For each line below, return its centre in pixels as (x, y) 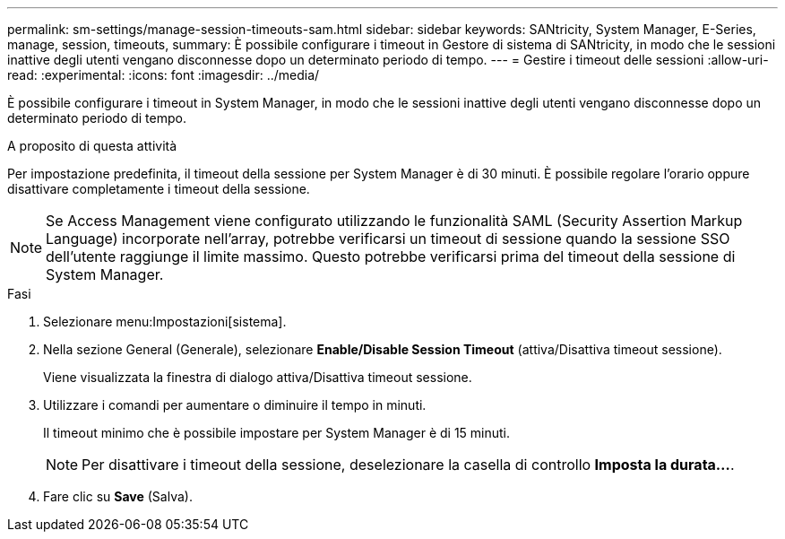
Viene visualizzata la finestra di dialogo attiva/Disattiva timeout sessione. (258, 377)
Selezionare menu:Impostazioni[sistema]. (165, 322)
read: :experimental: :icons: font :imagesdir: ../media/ (164, 75)
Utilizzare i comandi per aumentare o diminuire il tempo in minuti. (235, 405)
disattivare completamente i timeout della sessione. (159, 189)
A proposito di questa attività (92, 146)
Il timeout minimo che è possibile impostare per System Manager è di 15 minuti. (277, 433)
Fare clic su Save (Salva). (118, 496)
